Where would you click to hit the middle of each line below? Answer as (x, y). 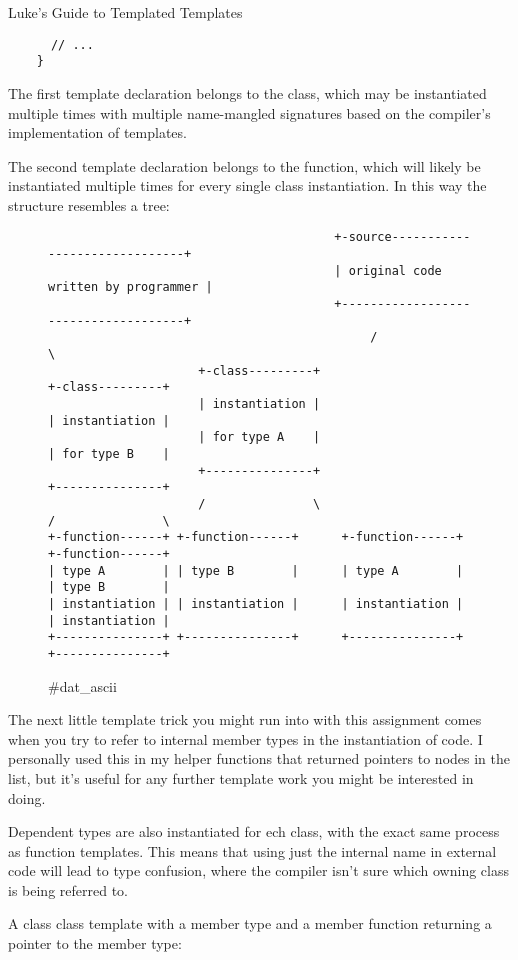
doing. (27, 797)
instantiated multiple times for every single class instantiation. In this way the (247, 185)
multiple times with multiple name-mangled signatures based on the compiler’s (249, 112)
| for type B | (109, 454)
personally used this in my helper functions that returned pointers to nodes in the (259, 758)
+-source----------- (402, 237)
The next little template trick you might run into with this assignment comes (245, 719)
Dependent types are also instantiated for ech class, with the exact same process (254, 831)
